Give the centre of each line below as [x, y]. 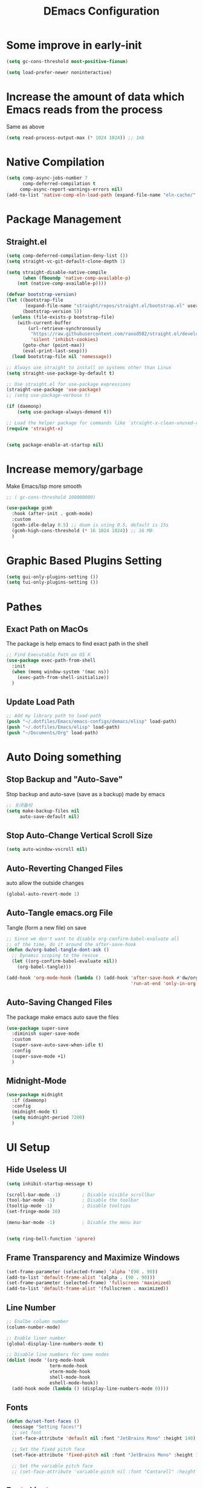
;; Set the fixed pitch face [48, 1449]
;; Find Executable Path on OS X [48, 655]
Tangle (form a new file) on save [46, 927]
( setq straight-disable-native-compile [56, 272]
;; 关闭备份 [20, 805]
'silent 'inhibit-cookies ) [64, 340]
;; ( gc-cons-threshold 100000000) [51, 497]
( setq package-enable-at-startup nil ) [55, 445]
